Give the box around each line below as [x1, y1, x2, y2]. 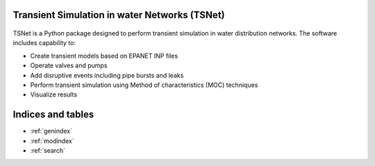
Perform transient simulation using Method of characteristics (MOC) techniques [30, 81, 258, 89]
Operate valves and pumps [30, 61, 108, 69]
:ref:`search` [30, 147, 66, 155]
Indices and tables [12, 108, 94, 121]
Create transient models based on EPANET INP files [30, 51, 178, 60]
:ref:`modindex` [30, 136, 74, 145]
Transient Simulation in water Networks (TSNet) [12, 9, 225, 21]
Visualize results [30, 90, 78, 99]
